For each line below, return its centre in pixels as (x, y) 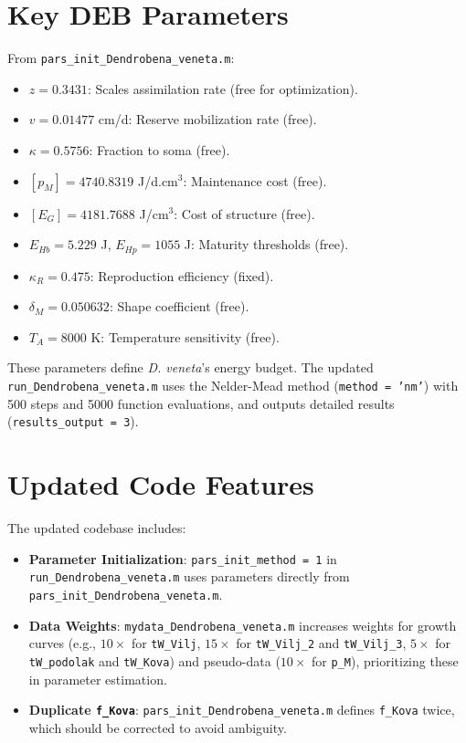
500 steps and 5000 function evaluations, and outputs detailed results (201, 403)
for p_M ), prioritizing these (385, 660)
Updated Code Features (161, 484)
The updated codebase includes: (97, 528)
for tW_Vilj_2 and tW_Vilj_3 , (321, 643)
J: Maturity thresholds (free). (266, 244)
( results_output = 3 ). (73, 421)
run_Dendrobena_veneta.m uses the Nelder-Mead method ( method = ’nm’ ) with (233, 385)
